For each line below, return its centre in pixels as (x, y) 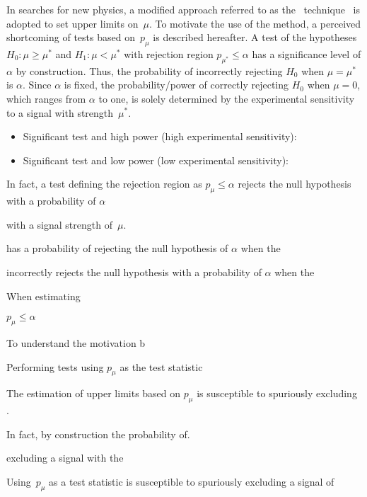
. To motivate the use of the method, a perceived (255, 23)
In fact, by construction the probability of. (98, 434)
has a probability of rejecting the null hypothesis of (117, 248)
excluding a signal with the (65, 458)
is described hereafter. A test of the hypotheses (255, 37)
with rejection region (169, 53)
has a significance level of (307, 53)
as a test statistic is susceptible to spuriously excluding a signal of (192, 481)
